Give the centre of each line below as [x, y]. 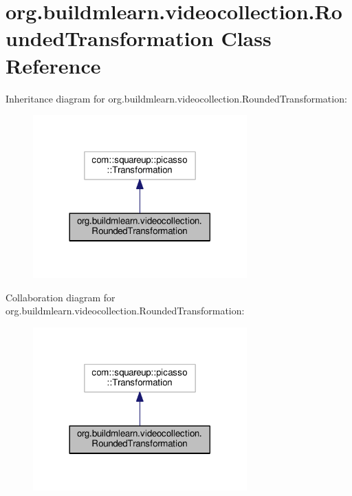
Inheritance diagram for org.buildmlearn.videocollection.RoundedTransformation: [176, 98]
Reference [53, 65]
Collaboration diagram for [60, 297]
